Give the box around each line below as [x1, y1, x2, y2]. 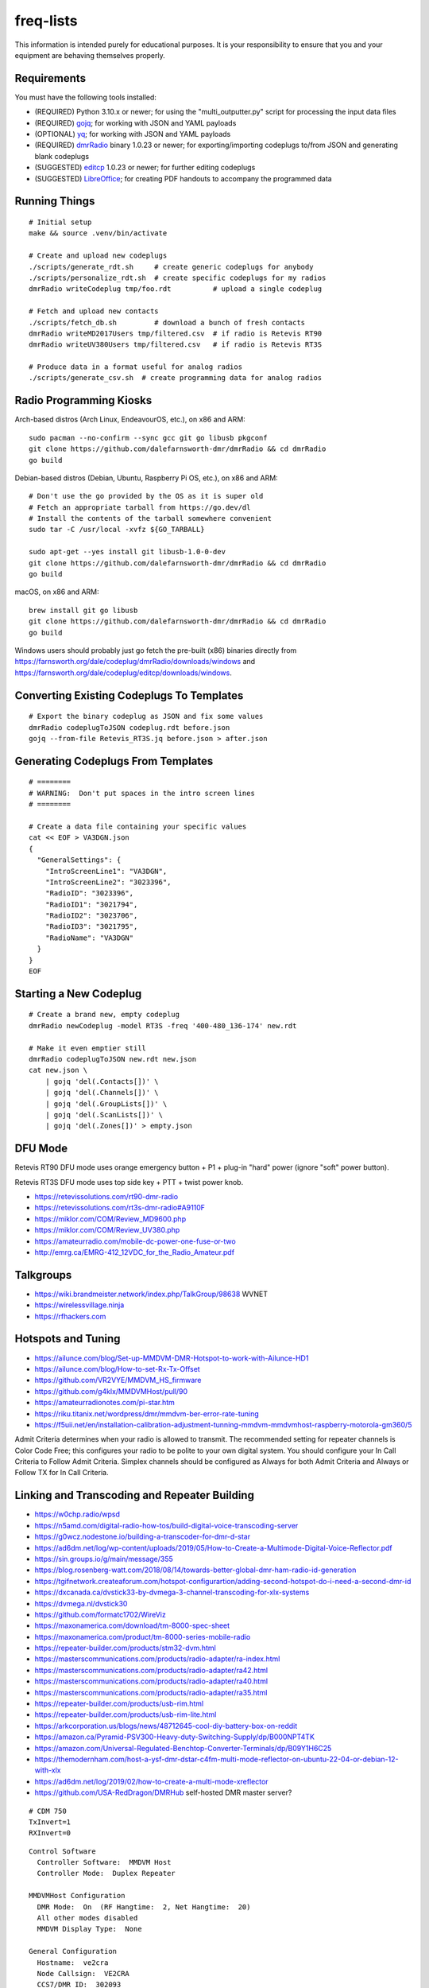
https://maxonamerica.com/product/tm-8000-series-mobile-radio [34, 1632, 251, 1641]
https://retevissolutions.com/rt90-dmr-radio [34, 1192, 179, 1202]
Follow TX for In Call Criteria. [14, 1468, 109, 1477]
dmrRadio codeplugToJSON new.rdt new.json [29, 1054, 197, 1063]
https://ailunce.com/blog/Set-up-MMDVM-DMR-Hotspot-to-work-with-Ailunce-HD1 [34, 1353, 309, 1363]
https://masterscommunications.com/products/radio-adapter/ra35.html [34, 1687, 268, 1697]
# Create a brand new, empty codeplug [29, 1010, 180, 1019]
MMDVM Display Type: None [37, 1924, 142, 1934]
